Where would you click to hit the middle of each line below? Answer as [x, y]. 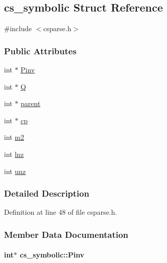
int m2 [14, 137]
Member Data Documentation [66, 234]
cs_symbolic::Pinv [52, 255]
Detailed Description [47, 193]
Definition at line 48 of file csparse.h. [61, 212]
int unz [15, 171]
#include [18, 28]
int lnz [14, 154]
